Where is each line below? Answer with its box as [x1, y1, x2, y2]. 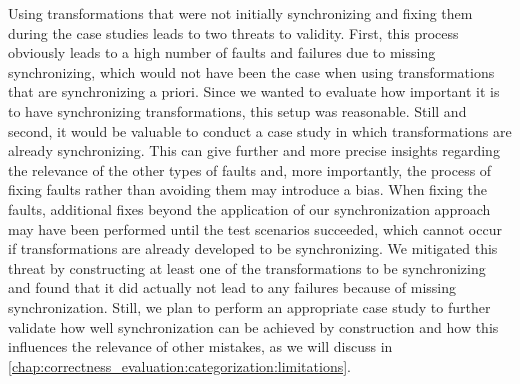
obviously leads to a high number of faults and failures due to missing [8, 42, 436, 63]
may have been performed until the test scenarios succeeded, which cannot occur [8, 218, 502, 239]
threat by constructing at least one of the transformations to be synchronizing [8, 257, 486, 278]
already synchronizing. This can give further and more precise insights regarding [8, 140, 500, 161]
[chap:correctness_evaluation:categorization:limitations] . [8, 355, 351, 376]
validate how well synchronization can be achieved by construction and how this [8, 316, 499, 337]
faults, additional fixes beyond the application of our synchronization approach [8, 198, 491, 219]
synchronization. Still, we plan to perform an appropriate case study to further [8, 296, 491, 317]
